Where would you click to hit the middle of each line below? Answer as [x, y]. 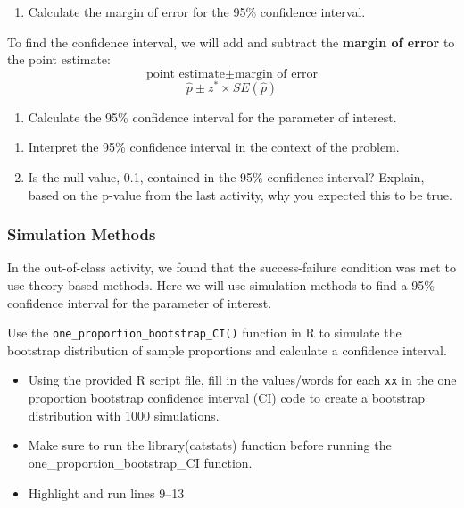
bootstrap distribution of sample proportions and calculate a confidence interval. [227, 350]
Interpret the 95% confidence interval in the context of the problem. [214, 147]
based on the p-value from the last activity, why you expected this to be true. [240, 194]
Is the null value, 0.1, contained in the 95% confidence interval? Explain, [226, 177]
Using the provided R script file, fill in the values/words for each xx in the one [242, 380]
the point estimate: [59, 59]
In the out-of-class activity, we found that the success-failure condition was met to [232, 267]
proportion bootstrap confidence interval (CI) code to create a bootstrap [226, 398]
